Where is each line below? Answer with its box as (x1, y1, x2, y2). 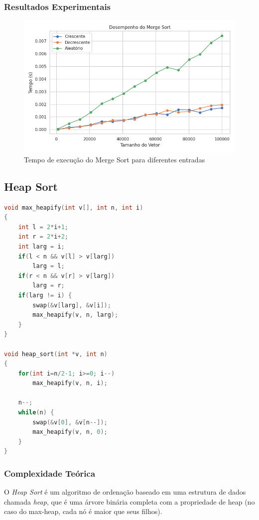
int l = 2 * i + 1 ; (18, 223, 68, 231)
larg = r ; (32, 282, 65, 289)
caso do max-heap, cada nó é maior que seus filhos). (4, 506, 162, 517)
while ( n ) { (18, 409, 54, 416)
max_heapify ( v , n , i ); (32, 380, 108, 387)
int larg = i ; (18, 243, 65, 250)
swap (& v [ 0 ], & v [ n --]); (32, 418, 108, 426)
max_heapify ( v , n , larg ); (32, 311, 119, 319)
